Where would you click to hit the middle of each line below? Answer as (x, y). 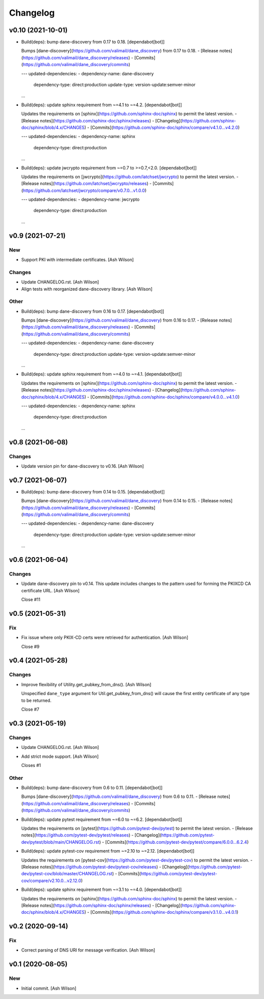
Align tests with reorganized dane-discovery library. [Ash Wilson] (87, 289)
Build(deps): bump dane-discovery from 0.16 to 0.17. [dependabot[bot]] (93, 311)
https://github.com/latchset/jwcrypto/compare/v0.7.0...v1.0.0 (84, 190)
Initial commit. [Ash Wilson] (49, 988)
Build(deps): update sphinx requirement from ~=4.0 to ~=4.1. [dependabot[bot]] (101, 374)
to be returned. (36, 700)
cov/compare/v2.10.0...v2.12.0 (51, 881)
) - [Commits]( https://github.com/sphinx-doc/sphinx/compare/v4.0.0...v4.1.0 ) (162, 397)
